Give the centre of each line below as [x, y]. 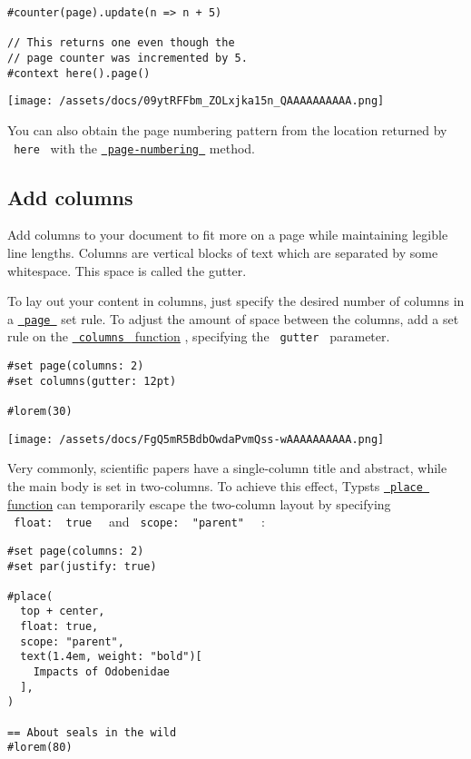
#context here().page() [79, 73]
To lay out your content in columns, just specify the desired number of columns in [236, 301]
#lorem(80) [40, 748]
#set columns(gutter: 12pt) [92, 381]
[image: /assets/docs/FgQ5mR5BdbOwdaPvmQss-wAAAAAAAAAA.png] [196, 439]
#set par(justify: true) [82, 566]
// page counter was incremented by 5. [128, 58]
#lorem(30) [40, 412]
